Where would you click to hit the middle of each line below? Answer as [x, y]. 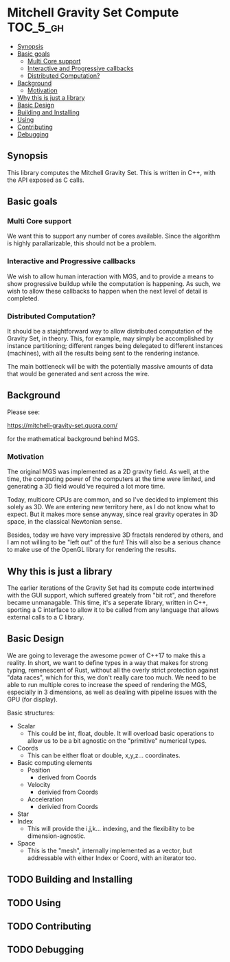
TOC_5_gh [35, 27]
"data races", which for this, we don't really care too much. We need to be [112, 677]
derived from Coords [67, 777]
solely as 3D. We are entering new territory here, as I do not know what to [111, 507]
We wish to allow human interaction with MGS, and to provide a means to [111, 276]
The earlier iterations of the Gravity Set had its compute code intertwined [111, 588]
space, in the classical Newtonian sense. [65, 522]
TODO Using [34, 903]
